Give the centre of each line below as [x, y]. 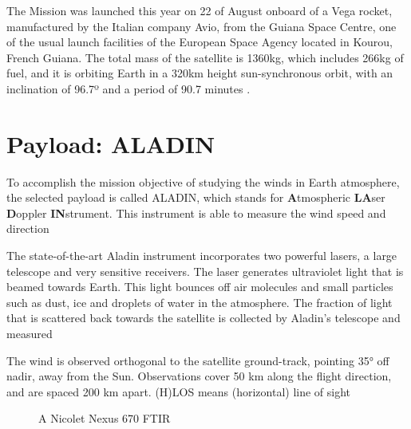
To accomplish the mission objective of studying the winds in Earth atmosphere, [203, 181]
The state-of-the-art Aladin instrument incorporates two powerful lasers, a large [202, 256]
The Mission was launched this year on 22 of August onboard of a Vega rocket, [200, 10]
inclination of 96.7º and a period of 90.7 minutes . [128, 88]
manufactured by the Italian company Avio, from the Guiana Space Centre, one [202, 26]
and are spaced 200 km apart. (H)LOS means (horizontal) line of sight [179, 391]
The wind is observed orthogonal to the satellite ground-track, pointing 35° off [198, 360]
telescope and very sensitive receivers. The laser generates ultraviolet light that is [205, 271]
